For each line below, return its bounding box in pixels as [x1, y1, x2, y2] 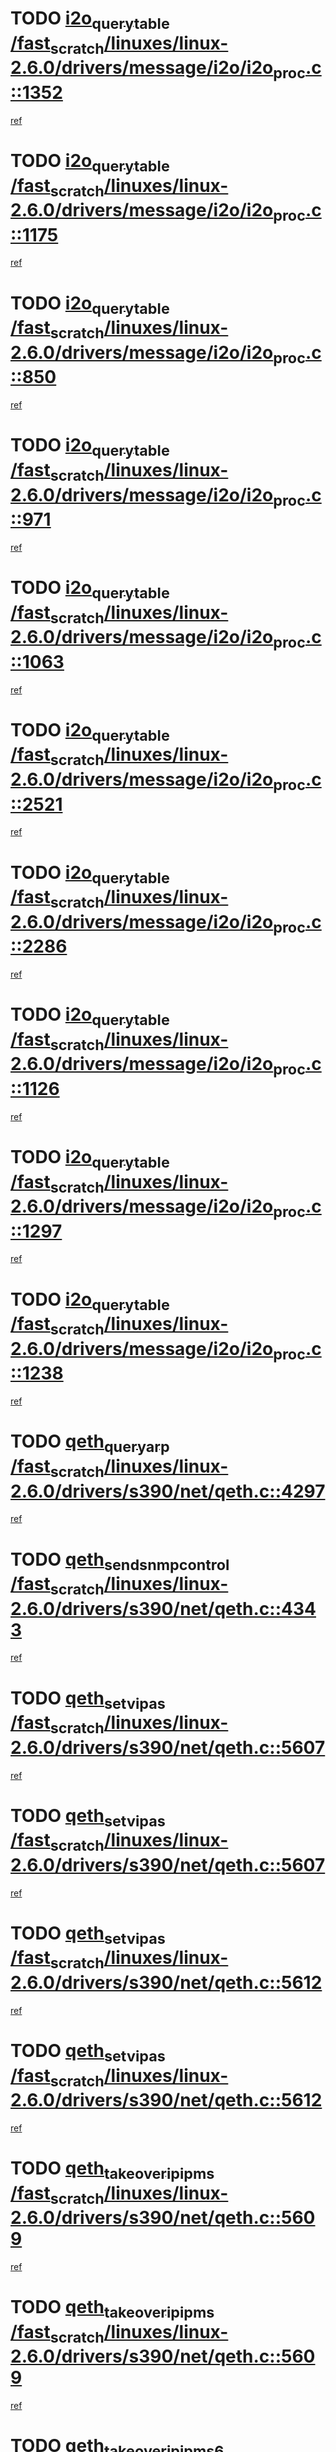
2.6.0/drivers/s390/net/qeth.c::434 [10, 1597, 317, 1620]
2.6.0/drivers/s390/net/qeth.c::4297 [10, 1480, 326, 1502]
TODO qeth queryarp [10, 1430, 170, 1456]
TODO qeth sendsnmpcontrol [10, 1548, 230, 1574]
